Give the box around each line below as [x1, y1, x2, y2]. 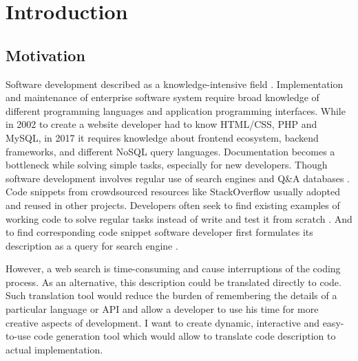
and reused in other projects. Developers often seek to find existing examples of [6, 197, 340, 212]
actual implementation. [6, 342, 103, 356]
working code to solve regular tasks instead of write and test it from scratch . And [6, 211, 352, 226]
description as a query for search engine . [6, 238, 178, 252]
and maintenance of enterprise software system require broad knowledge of [6, 90, 319, 105]
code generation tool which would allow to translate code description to [34, 329, 336, 343]
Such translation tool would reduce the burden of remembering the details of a [6, 288, 337, 303]
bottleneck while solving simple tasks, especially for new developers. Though [6, 157, 328, 172]
